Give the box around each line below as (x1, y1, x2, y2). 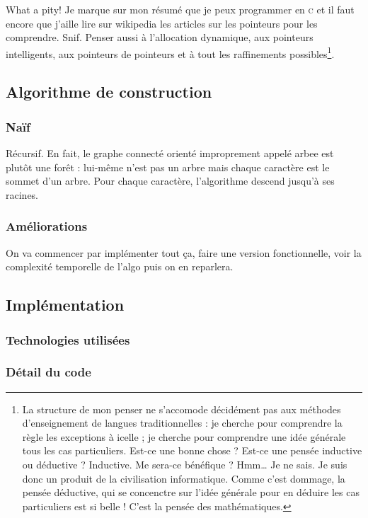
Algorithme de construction (6, 81, 212, 103)
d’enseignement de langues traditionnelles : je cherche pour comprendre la (22, 415, 343, 430)
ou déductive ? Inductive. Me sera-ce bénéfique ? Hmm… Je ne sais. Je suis (22, 457, 347, 472)
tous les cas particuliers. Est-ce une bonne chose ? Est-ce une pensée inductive (22, 443, 362, 458)
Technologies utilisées (6, 330, 130, 348)
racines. (6, 187, 39, 202)
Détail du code (6, 363, 91, 381)
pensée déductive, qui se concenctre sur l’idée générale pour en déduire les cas (22, 485, 360, 500)
